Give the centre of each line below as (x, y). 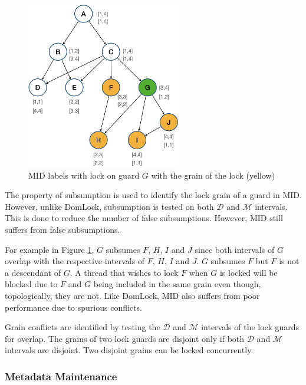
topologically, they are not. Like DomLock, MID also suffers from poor (132, 295)
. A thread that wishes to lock (124, 272)
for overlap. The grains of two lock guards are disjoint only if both (125, 338)
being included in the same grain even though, (177, 284)
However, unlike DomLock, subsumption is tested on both (109, 206)
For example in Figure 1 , (50, 249)
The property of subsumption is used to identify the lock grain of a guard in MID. (153, 195)
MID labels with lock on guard (84, 175)
